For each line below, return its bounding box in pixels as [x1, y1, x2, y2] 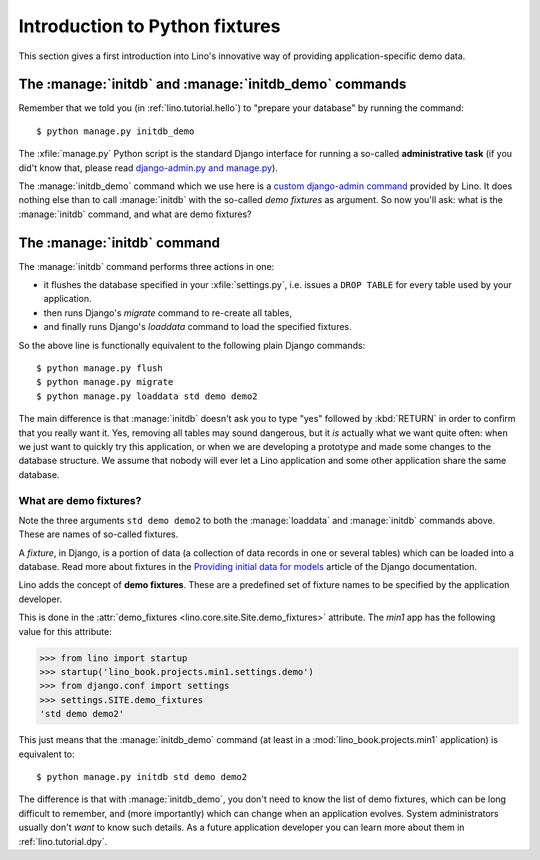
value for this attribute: [18, 625, 112, 637]
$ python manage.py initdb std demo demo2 [36, 771, 248, 782]
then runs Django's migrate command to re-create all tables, [43, 306, 293, 319]
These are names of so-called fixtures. [18, 528, 179, 540]
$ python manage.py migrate [36, 376, 174, 388]
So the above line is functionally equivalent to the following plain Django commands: [18, 339, 366, 351]
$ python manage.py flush [36, 363, 164, 374]
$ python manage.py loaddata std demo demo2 [36, 390, 259, 402]
